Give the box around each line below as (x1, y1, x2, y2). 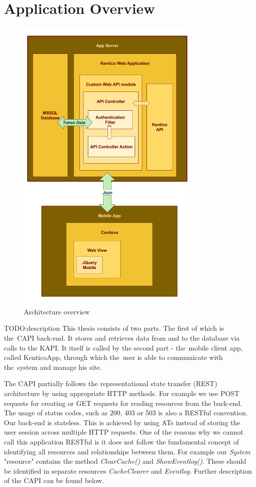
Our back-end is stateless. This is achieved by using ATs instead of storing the (4, 417, 240, 427)
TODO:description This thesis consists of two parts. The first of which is (4, 323, 224, 333)
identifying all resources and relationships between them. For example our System (4, 446, 251, 456)
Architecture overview (24, 306, 90, 316)
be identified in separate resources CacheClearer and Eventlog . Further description (4, 465, 252, 476)
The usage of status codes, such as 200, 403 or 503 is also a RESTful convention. (4, 407, 248, 418)
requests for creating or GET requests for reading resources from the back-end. (4, 398, 242, 408)
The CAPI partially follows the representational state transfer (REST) (4, 378, 218, 389)
